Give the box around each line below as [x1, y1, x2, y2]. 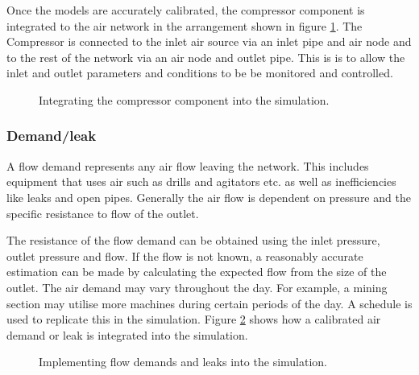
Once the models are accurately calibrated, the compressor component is [6, 2, 365, 18]
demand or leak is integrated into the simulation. [6, 326, 248, 343]
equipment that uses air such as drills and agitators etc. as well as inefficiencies [6, 173, 396, 190]
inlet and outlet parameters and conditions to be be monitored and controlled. [6, 64, 393, 81]
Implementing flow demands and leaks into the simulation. [39, 353, 328, 370]
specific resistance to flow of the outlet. [6, 204, 199, 221]
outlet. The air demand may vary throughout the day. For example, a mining [6, 278, 388, 295]
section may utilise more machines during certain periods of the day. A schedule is [6, 295, 413, 311]
